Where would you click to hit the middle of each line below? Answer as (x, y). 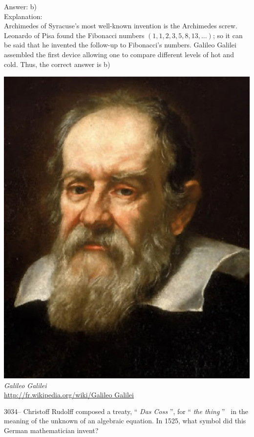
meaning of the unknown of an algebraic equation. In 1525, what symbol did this (125, 421)
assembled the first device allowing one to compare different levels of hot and (119, 54)
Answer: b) (21, 6)
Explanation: (23, 16)
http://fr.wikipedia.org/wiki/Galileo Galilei (69, 395)
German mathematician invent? (51, 430)
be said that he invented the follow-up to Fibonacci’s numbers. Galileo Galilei (120, 45)
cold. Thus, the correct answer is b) (57, 64)
